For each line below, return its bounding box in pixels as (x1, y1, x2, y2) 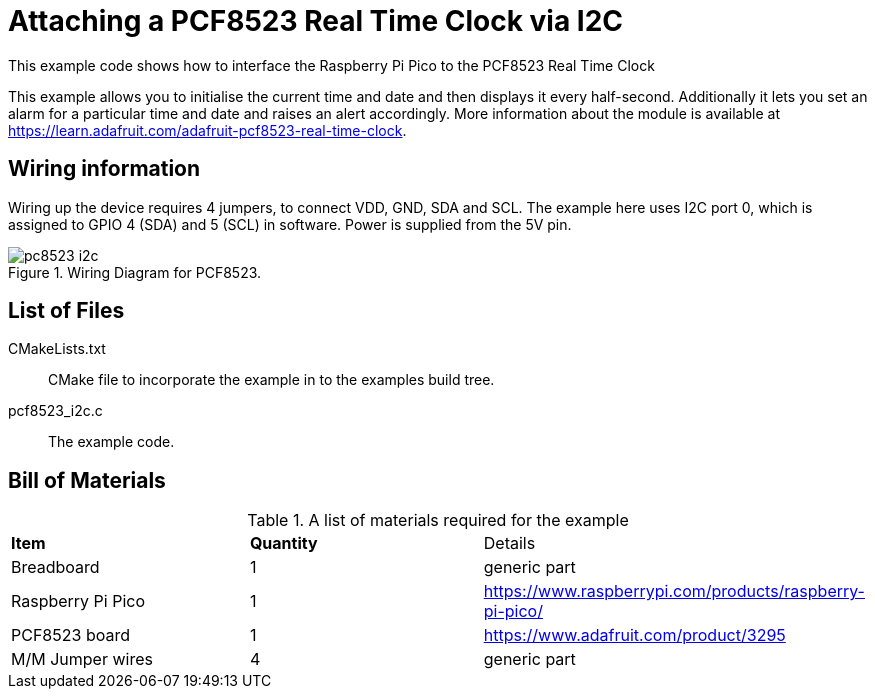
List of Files (8, 298, 125, 324)
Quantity (249, 533, 318, 554)
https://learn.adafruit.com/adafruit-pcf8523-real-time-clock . (8, 121, 407, 139)
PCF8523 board (11, 625, 130, 646)
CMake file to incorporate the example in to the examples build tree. (48, 371, 495, 389)
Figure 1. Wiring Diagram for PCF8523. (8, 263, 262, 281)
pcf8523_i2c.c (8, 402, 103, 420)
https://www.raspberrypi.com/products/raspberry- (483, 581, 865, 602)
